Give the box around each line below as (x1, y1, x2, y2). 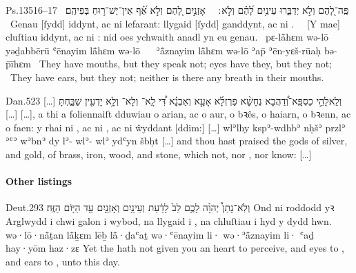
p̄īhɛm (6, 56, 32, 71)
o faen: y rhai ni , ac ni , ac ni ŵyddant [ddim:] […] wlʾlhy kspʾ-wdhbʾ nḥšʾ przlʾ (6, 120, 346, 134)
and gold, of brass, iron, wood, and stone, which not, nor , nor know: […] (6, 146, 312, 161)
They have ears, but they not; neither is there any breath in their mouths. (10, 69, 324, 84)
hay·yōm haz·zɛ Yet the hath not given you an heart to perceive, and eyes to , (6, 241, 344, 255)
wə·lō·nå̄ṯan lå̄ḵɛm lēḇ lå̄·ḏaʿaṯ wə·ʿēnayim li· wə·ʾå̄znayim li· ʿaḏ (6, 227, 315, 241)
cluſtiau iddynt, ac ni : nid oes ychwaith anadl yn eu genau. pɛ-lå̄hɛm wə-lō (6, 30, 329, 44)
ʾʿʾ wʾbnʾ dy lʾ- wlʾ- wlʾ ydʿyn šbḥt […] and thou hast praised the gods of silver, (6, 133, 348, 148)
